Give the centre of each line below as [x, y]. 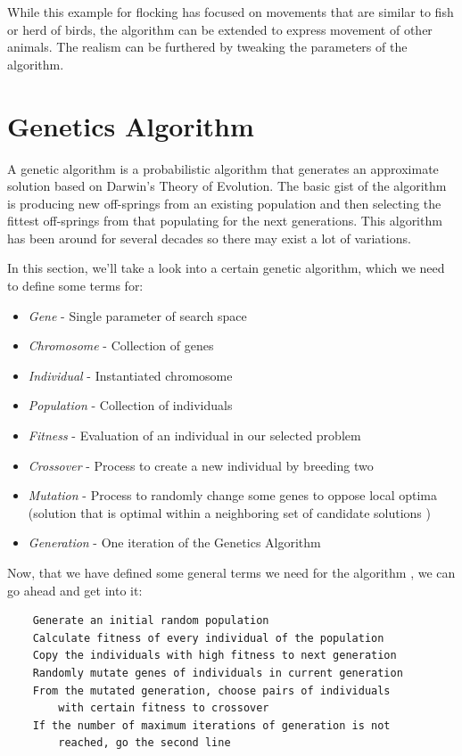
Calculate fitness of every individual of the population [208, 638]
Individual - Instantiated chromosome [130, 375]
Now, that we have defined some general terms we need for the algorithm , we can [231, 572]
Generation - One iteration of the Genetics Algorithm [174, 542]
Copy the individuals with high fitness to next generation [214, 656]
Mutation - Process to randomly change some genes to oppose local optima [232, 495]
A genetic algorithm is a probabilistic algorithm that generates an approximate [223, 168]
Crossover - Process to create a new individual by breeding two [201, 465]
